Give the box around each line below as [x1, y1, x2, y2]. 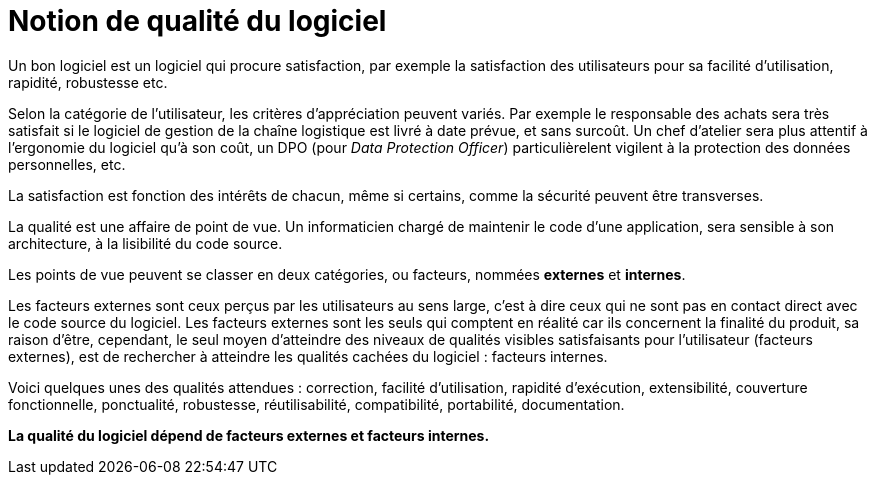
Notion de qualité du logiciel [8, 4, 387, 38]
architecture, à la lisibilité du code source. [8, 234, 283, 252]
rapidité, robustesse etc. [8, 73, 168, 91]
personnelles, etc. [8, 155, 126, 173]
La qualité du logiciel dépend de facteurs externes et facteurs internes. [8, 426, 490, 444]
